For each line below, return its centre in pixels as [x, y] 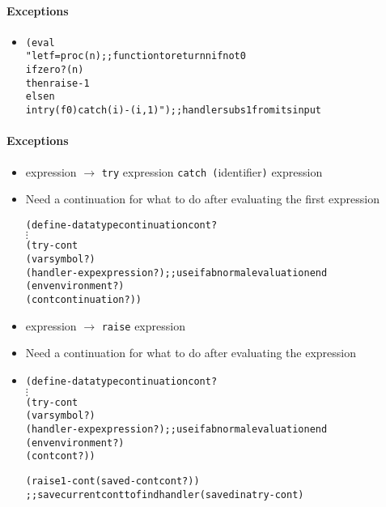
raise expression [143, 325]
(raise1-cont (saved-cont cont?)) [112, 481]
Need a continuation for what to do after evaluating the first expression [202, 199]
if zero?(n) [55, 70]
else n [40, 97]
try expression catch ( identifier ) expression [212, 171]
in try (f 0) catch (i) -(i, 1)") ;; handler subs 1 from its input [174, 111]
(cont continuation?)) [83, 300]
